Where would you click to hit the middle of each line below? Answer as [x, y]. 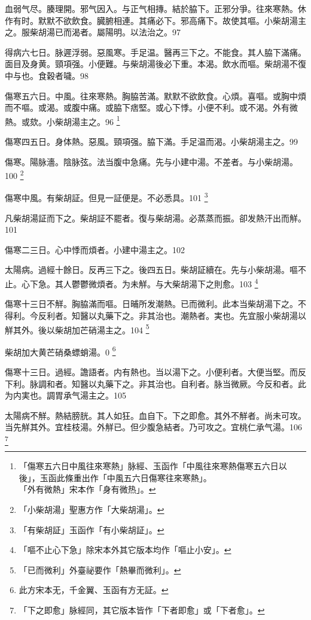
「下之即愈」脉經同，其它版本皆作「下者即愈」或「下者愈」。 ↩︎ [142, 610]
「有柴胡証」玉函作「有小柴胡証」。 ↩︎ [92, 529]
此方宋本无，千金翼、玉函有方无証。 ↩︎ [94, 590]
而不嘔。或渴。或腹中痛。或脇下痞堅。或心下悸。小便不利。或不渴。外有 [147, 107]
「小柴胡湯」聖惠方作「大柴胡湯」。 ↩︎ [92, 510]
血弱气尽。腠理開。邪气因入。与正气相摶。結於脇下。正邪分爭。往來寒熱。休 [155, 8]
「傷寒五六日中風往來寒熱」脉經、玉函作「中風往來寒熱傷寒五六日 [149, 466]
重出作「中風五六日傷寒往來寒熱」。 [142, 477]
